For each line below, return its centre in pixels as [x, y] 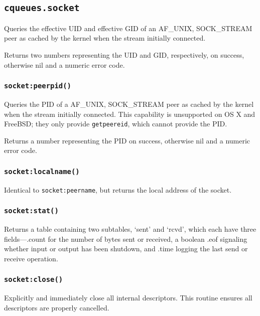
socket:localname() [42, 171]
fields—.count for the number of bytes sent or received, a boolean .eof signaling [126, 239]
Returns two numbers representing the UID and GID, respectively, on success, [124, 54]
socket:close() [34, 280]
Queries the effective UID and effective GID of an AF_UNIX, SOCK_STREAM [128, 28]
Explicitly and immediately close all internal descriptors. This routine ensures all [128, 298]
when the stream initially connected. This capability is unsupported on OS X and [130, 114]
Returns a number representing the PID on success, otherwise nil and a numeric [127, 140]
